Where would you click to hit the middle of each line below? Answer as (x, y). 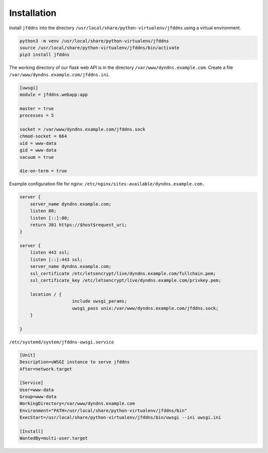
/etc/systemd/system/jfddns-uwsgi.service (62, 342)
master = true (37, 108)
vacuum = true (37, 157)
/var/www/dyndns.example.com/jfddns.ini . (60, 74)
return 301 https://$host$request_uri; (79, 225)
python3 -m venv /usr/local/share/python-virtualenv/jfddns (94, 41)
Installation (33, 13)
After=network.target (46, 369)
